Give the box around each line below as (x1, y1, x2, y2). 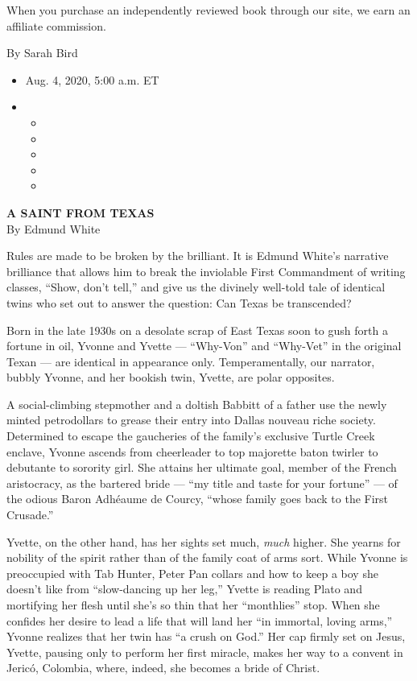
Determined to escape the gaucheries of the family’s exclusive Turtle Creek (6, 427, 375, 444)
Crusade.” (6, 506, 54, 523)
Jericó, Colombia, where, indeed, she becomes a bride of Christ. (6, 659, 320, 676)
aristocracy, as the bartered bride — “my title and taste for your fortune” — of (6, 474, 398, 491)
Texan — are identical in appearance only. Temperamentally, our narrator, (6, 353, 375, 369)
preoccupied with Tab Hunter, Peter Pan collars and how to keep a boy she (6, 564, 378, 581)
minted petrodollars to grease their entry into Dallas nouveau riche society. (6, 411, 376, 428)
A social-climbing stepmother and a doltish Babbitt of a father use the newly (6, 395, 387, 412)
